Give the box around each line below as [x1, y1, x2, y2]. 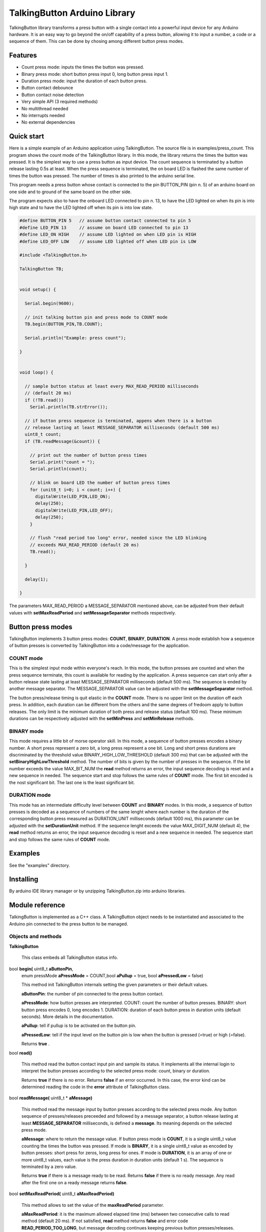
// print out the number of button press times [30, 452, 147, 458]
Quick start [9, 132, 44, 140]
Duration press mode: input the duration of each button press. [21, 78, 147, 84]
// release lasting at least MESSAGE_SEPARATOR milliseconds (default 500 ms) [25, 425, 220, 431]
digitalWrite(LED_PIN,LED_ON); [35, 494, 111, 499]
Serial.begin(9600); [25, 301, 74, 307]
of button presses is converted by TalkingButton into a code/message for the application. [9, 643, 190, 649]
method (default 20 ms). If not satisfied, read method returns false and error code [21, 1218, 188, 1224]
